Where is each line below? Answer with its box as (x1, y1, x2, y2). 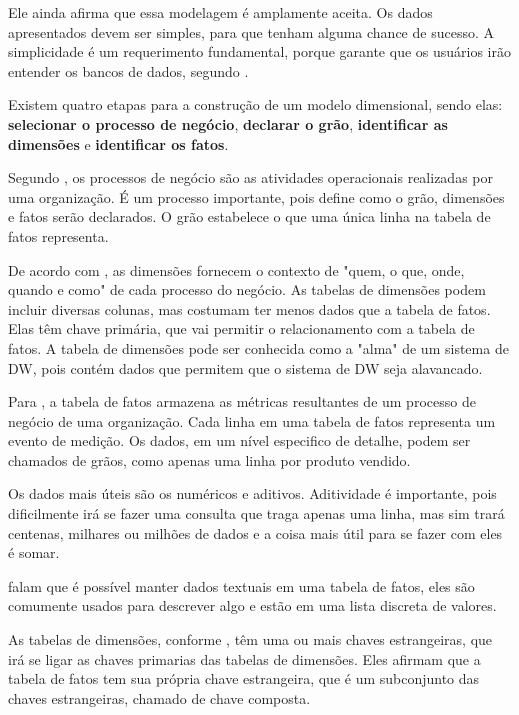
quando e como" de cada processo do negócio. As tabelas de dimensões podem (8, 279, 486, 300)
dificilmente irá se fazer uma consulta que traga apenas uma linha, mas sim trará (8, 503, 505, 524)
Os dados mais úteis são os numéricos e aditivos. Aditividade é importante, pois (8, 483, 497, 504)
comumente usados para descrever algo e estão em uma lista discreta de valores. (8, 595, 497, 616)
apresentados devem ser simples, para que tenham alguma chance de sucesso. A (8, 21, 494, 42)
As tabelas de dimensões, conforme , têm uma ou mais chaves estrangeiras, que (8, 629, 493, 650)
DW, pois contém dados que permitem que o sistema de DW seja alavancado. (8, 357, 483, 378)
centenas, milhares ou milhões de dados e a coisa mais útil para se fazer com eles (8, 522, 503, 543)
